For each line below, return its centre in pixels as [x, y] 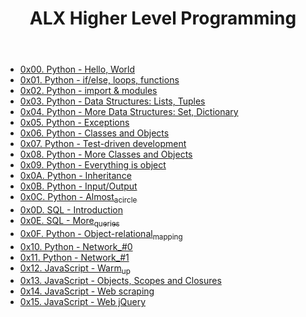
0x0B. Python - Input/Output [78, 186]
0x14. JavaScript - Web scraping [87, 291]
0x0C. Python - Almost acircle [78, 198]
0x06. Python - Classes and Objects [94, 133]
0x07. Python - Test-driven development [103, 144]
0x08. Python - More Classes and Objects [106, 154]
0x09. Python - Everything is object [93, 165]
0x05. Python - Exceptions [74, 123]
